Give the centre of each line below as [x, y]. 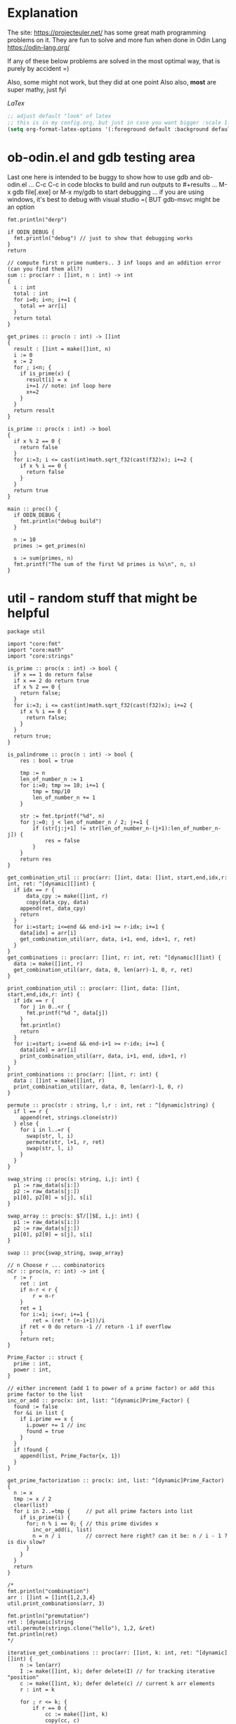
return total [33, 318]
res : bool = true [47, 761]
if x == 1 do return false [53, 675]
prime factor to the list [45, 1395]
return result [34, 410]
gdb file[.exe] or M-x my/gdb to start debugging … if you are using [108, 192]
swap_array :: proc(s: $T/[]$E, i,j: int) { [73, 1216]
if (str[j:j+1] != [59, 829]
